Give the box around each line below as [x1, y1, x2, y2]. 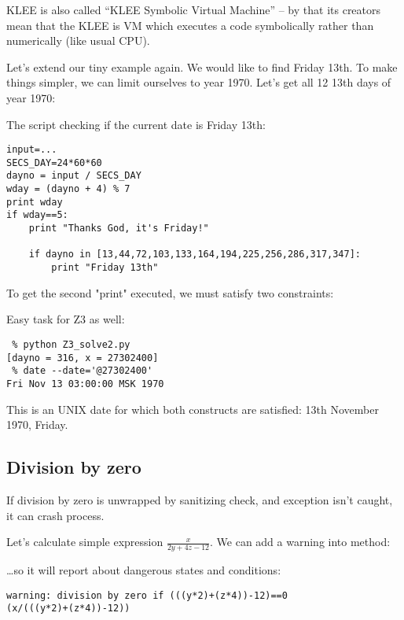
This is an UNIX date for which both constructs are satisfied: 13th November [6, 400, 379, 417]
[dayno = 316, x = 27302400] [6, 352, 159, 364]
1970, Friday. [6, 416, 68, 433]
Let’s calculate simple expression [6, 533, 163, 550]
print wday [6, 196, 63, 208]
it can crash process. [6, 507, 105, 523]
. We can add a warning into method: [210, 533, 391, 550]
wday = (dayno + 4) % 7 [6, 183, 130, 195]
